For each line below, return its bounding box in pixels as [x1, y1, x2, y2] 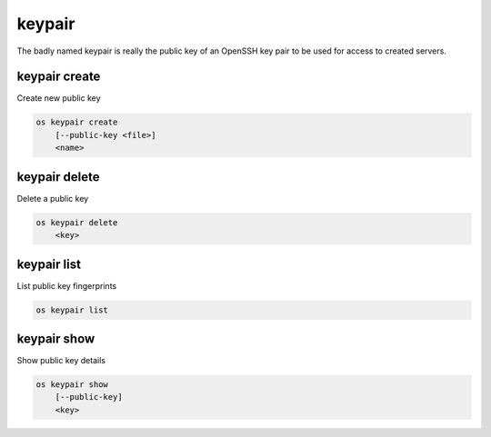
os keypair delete [35, 217, 118, 227]
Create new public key [16, 93, 101, 104]
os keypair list [35, 304, 109, 315]
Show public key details [16, 355, 106, 366]
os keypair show [35, 380, 109, 390]
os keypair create [35, 117, 118, 127]
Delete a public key [16, 193, 89, 204]
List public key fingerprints [16, 280, 117, 291]
